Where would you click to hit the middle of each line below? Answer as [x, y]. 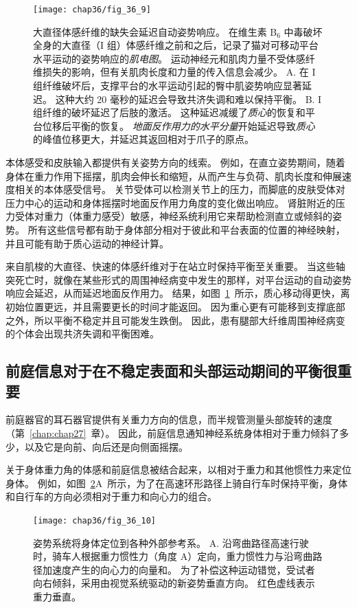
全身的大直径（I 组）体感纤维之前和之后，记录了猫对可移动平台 [176, 45]
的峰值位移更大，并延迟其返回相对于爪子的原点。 [143, 139]
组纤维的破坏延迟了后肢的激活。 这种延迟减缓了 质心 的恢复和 [169, 112]
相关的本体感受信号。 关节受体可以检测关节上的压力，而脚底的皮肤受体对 [180, 189]
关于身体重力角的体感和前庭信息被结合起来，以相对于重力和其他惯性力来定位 [178, 470]
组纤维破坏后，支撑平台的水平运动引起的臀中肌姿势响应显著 [168, 86]
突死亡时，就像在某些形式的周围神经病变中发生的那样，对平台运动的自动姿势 [178, 279]
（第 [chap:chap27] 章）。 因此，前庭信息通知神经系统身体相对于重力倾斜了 [173, 432]
